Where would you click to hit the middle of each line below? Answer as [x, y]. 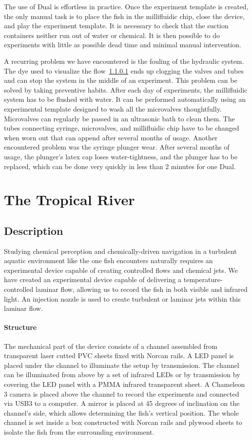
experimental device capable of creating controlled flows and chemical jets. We [121, 270]
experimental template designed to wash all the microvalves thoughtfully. [113, 108]
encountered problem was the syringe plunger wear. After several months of [117, 147]
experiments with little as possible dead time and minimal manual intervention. [123, 45]
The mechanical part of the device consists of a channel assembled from [111, 346]
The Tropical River [69, 200]
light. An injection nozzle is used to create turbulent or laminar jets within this [122, 298]
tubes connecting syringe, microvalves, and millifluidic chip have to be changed [122, 128]
